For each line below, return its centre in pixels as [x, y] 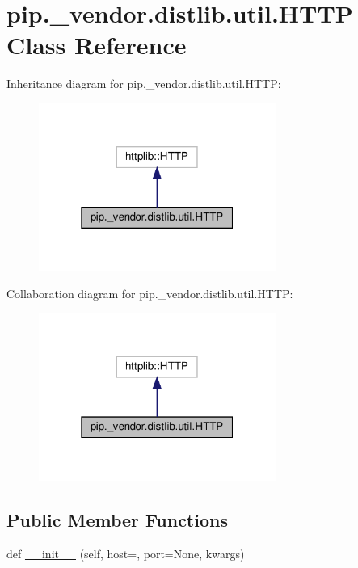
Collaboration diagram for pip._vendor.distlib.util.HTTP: [150, 294]
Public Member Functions [117, 520]
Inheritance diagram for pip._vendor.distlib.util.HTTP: [144, 84]
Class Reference [97, 45]
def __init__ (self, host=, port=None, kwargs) [126, 554]
